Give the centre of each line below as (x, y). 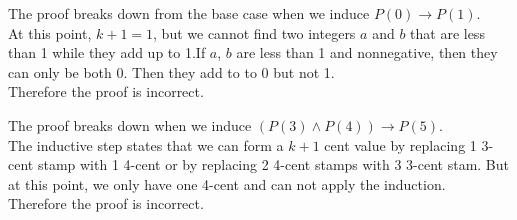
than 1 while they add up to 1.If (107, 52)
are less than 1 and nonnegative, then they (367, 52)
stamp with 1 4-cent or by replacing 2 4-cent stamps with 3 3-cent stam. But (273, 164)
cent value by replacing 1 (400, 144)
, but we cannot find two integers (254, 32)
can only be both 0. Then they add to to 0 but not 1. (171, 71)
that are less (447, 32)
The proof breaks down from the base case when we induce (189, 13)
